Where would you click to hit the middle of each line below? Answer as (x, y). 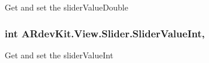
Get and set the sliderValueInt (59, 55)
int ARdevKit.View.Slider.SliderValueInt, (105, 33)
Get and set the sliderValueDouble (66, 7)
